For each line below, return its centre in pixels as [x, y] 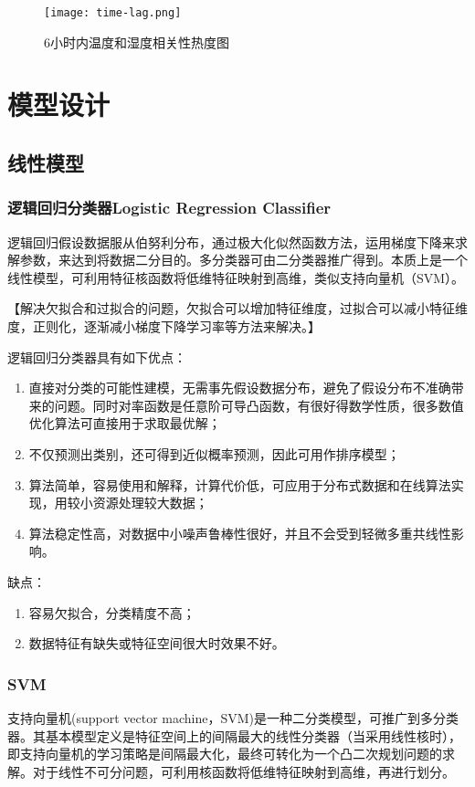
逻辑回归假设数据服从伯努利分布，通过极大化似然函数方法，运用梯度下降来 [231, 241]
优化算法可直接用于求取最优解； [125, 423]
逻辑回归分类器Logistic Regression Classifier [169, 208]
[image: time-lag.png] [113, 13]
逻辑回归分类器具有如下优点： [97, 357]
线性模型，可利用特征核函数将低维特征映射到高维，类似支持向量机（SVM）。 [236, 277]
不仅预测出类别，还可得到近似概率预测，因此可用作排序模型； [214, 453]
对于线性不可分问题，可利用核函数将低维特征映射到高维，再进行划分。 [243, 771]
